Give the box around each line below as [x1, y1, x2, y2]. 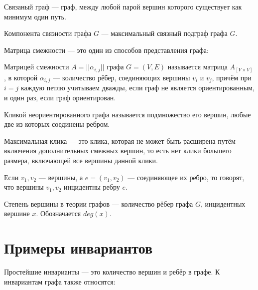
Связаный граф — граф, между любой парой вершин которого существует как [4, 1, 242, 11]
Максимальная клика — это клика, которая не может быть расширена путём [4, 135, 236, 146]
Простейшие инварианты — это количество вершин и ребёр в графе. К [4, 267, 220, 277]
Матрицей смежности [4, 61, 69, 72]
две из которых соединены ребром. [4, 119, 110, 129]
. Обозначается [36, 208, 81, 219]
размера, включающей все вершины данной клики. [4, 155, 158, 165]
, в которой [4, 72, 38, 82]
